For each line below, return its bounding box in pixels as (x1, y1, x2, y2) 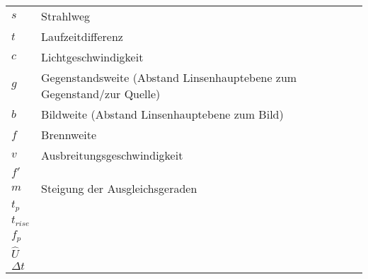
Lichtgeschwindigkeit (41, 49, 144, 65)
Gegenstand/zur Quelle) (41, 85, 161, 102)
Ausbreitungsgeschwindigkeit (41, 147, 183, 163)
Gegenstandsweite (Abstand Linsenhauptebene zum (41, 69, 297, 85)
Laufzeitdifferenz (41, 28, 123, 44)
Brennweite (41, 126, 97, 143)
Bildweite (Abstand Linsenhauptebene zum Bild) (41, 106, 284, 122)
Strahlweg (41, 8, 91, 24)
